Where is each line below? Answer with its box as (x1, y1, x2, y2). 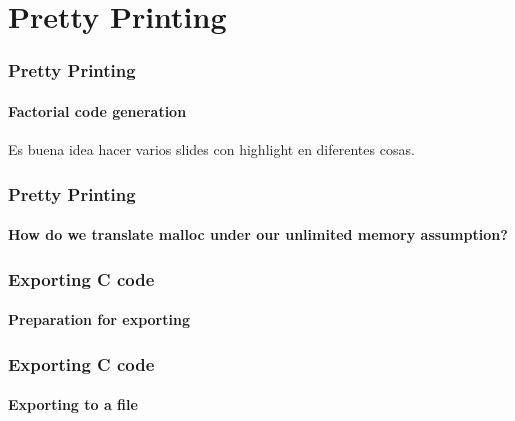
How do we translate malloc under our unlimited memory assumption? (8, 224, 508, 245)
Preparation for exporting (8, 309, 190, 330)
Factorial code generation (8, 100, 187, 121)
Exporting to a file (8, 394, 138, 415)
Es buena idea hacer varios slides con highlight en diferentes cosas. (8, 139, 415, 160)
